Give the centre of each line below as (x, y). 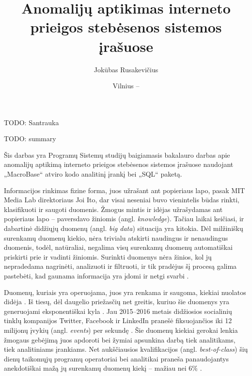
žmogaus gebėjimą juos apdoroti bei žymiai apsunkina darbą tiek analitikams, (120, 339)
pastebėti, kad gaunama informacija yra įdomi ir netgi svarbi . (96, 276)
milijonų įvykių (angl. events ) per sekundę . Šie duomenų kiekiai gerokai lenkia (121, 330)
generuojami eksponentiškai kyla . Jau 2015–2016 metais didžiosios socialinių (118, 311)
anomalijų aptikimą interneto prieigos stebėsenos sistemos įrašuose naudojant (119, 164)
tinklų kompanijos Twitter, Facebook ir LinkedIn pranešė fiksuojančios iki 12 (118, 320)
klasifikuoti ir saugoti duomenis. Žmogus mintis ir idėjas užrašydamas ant (113, 209)
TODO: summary (30, 139)
